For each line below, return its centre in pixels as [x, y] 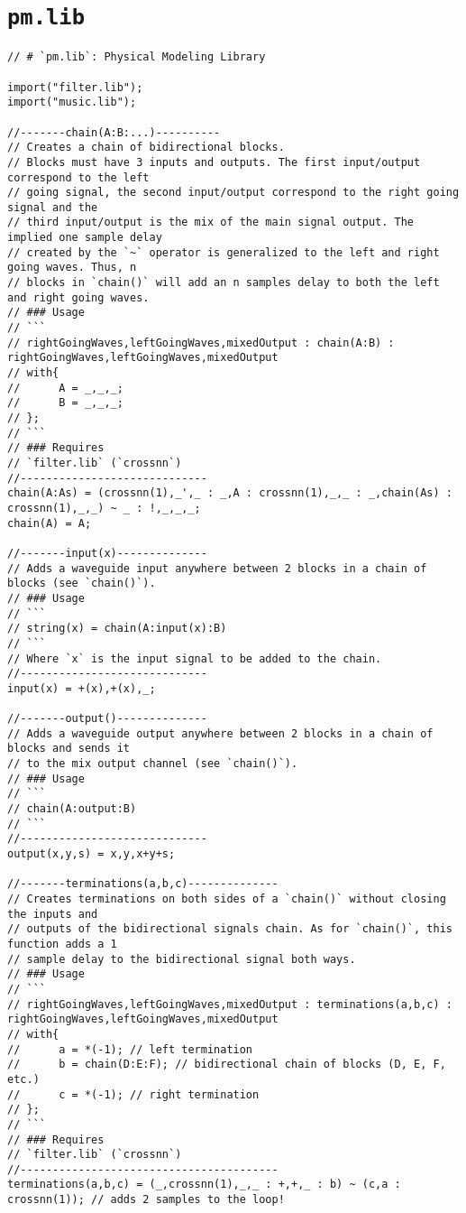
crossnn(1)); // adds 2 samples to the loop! [146, 1200]
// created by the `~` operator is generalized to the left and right [224, 252]
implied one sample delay [85, 238]
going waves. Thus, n [72, 268]
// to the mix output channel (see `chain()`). [153, 764]
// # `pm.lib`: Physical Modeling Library [137, 57]
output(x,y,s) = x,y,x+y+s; [91, 854]
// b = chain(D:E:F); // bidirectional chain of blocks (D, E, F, [227, 1065]
